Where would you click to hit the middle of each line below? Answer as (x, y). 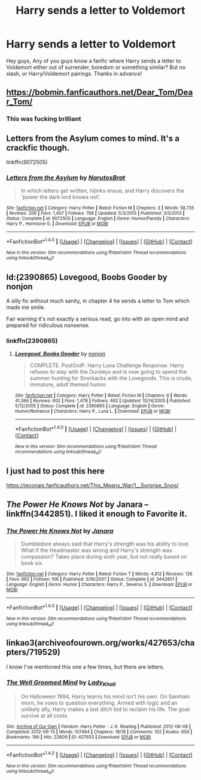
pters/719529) (33, 652)
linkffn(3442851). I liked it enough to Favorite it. (97, 514)
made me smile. (26, 307)
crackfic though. (38, 148)
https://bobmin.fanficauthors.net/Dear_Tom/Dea (100, 93)
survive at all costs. (45, 716)
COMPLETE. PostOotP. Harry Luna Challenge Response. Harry (107, 365)
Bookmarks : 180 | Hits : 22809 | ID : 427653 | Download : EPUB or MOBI (79, 737)
